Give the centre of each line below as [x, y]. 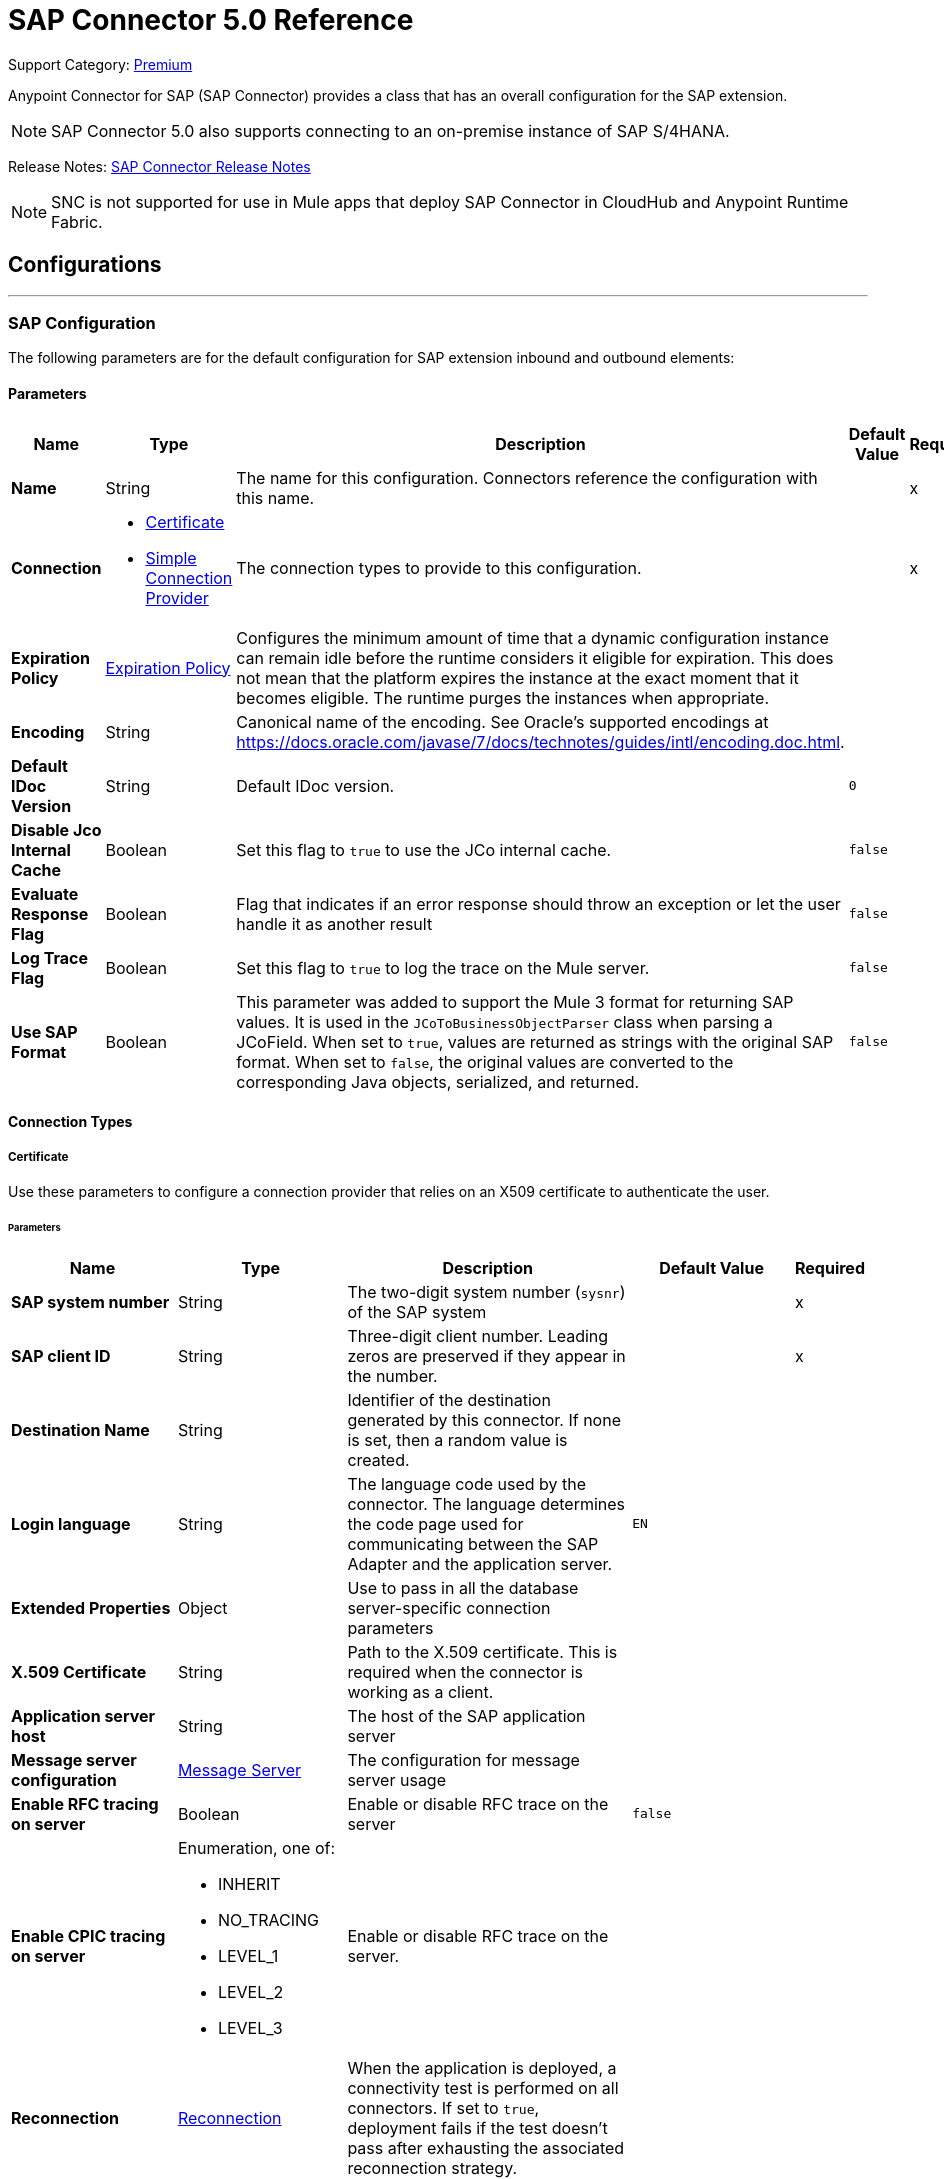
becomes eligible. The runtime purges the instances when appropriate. [503, 697]
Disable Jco [56, 829]
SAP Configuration [82, 322]
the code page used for [435, 1523]
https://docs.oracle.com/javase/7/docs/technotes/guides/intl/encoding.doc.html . [540, 741]
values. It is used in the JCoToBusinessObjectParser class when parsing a [504, 1021]
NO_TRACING [268, 1919]
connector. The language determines [486, 1503]
